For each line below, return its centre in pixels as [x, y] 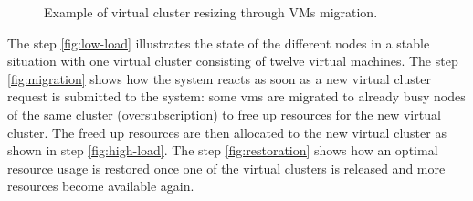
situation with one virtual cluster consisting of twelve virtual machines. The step [233, 61]
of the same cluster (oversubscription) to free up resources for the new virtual [224, 114]
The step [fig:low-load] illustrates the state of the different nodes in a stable [219, 42]
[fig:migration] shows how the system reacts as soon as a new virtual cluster [219, 78]
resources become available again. [101, 186]
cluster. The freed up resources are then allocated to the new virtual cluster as [227, 132]
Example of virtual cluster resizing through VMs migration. [211, 12]
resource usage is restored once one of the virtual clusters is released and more [226, 168]
